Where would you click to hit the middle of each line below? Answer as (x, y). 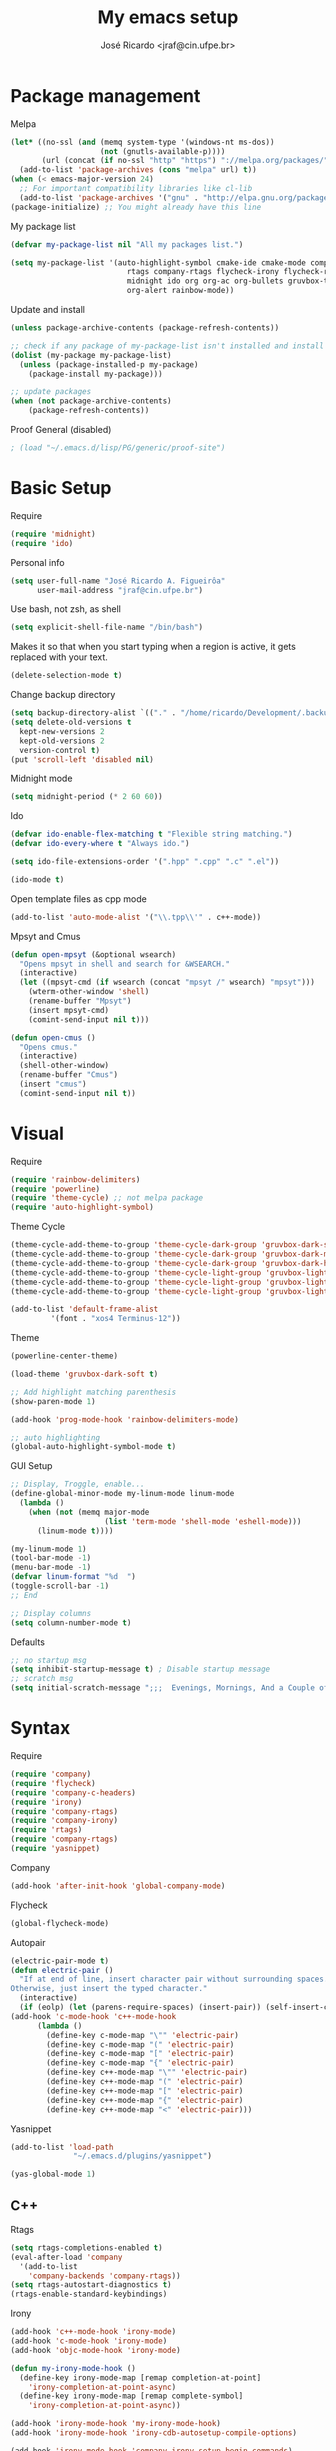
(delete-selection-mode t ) (66, 676)
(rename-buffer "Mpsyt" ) (80, 1001)
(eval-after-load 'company (66, 2257)
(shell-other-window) (64, 1066)
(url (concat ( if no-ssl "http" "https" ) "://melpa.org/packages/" (185, 161)
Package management (105, 95)
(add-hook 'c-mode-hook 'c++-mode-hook (93, 2016)
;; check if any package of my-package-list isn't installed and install (167, 346)
